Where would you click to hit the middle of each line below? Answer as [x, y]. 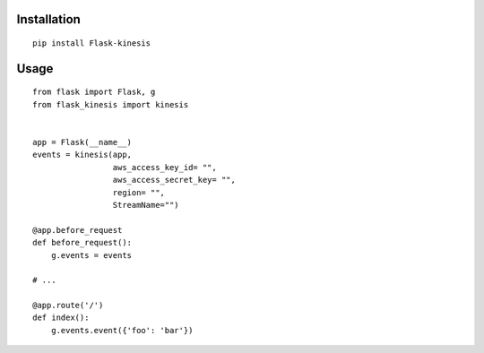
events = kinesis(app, [82, 155]
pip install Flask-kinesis [92, 43]
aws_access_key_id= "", [164, 167]
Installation [48, 19]
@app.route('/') [68, 306]
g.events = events [91, 255]
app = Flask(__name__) [82, 142]
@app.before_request [78, 230]
